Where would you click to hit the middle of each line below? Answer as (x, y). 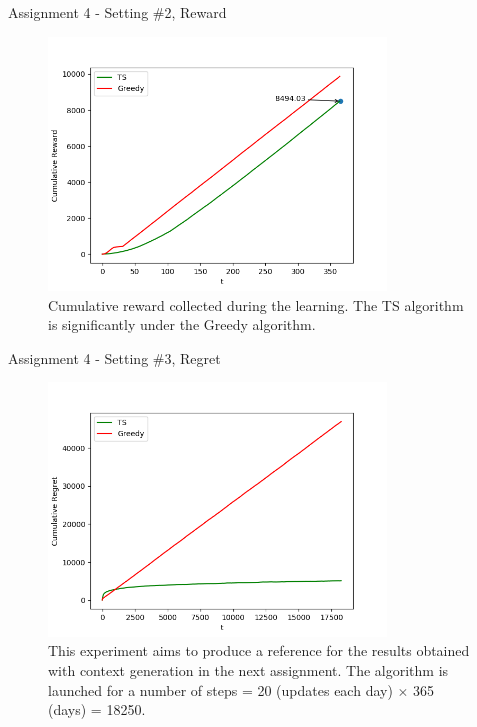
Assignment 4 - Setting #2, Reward (117, 12)
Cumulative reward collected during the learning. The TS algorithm (256, 304)
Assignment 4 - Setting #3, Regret (114, 357)
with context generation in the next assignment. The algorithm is (248, 669)
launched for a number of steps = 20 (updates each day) (220, 689)
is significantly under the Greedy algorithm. (182, 324)
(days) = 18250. (97, 709)
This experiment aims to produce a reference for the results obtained (259, 650)
